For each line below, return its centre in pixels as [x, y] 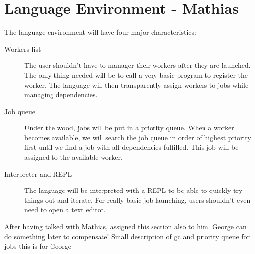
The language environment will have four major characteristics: [100, 32]
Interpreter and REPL [38, 173]
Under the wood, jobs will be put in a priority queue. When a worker [129, 128]
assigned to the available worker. [74, 157]
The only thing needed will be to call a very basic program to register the [136, 75]
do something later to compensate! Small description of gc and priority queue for [127, 236]
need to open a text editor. [65, 210]
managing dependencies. [61, 95]
